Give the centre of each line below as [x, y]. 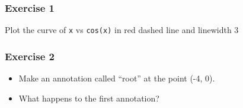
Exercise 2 [30, 56]
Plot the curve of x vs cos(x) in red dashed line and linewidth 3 [122, 30]
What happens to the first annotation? [89, 98]
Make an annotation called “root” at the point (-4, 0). [117, 78]
